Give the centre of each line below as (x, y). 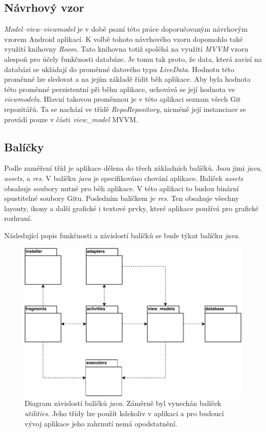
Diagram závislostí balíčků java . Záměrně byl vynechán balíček (123, 403)
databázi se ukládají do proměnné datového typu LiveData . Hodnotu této (119, 69)
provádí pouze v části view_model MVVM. (71, 119)
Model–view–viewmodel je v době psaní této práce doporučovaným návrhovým (126, 29)
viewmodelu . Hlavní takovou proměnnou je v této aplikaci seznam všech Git (123, 99)
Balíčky (24, 146)
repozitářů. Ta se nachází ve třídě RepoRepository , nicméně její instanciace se (125, 109)
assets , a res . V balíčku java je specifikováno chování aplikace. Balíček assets (124, 178)
